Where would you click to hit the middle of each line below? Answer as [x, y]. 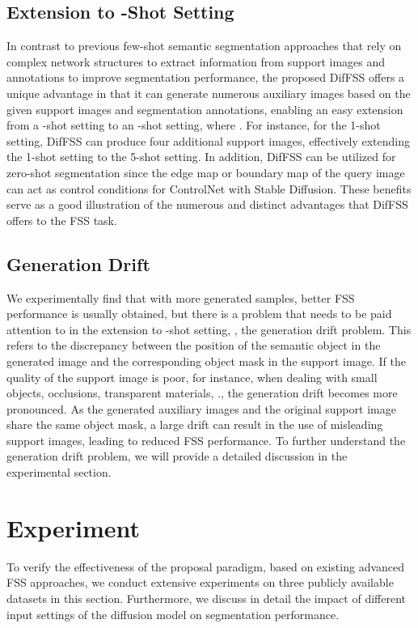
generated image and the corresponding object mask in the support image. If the [206, 361]
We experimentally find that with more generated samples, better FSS [181, 297]
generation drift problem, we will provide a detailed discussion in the [177, 456]
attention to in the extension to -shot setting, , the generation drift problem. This [209, 329]
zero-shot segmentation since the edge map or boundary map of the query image [206, 172]
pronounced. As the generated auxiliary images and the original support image [201, 408]
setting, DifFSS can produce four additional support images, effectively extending [208, 140]
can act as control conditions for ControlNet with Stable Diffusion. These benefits [209, 188]
